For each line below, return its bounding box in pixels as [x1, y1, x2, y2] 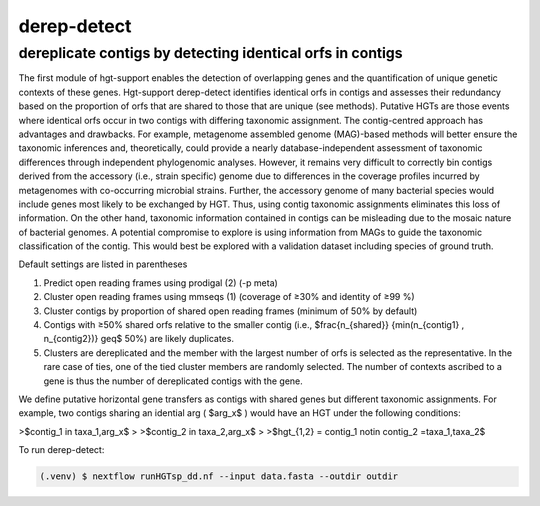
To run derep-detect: [18, 444, 105, 456]
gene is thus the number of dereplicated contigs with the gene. [43, 375, 304, 387]
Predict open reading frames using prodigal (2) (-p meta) [43, 276, 279, 289]
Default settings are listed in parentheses [18, 258, 188, 270]
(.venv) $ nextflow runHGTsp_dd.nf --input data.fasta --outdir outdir [39, 471, 399, 482]
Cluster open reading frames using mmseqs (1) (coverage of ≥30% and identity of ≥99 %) [43, 291, 415, 303]
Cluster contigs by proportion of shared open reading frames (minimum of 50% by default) [43, 305, 418, 317]
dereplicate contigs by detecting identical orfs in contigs [18, 44, 404, 62]
